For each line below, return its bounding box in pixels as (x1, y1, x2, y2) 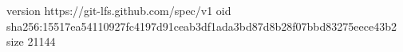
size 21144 (6, 33, 56, 50)
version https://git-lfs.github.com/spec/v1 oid (6, 2, 231, 18)
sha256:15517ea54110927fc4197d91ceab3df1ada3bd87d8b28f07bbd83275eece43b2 (6, 17, 397, 34)
